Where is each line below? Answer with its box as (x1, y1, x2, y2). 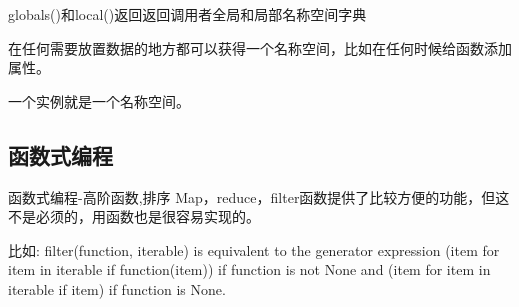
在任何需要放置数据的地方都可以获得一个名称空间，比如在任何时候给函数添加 (8, 37, 512, 58)
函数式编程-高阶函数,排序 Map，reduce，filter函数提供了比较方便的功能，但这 (8, 186, 510, 207)
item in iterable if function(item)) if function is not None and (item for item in (8, 259, 491, 280)
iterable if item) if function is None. (8, 278, 226, 299)
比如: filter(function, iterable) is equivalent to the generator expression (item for (8, 239, 500, 260)
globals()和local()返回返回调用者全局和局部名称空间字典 (8, 4, 367, 24)
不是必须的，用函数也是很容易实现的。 (8, 206, 260, 227)
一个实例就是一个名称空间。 (8, 90, 190, 111)
